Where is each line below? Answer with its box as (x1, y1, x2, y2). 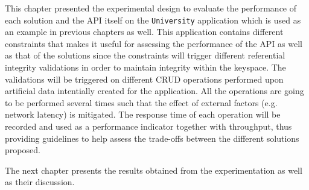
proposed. (5, 144, 40, 156)
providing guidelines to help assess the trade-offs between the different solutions (5, 131, 299, 144)
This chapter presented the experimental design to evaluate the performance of (5, 2, 297, 14)
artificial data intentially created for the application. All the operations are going (5, 84, 304, 97)
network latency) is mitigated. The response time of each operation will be (5, 108, 281, 121)
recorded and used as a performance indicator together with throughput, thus (5, 120, 292, 132)
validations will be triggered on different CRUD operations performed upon (5, 72, 284, 85)
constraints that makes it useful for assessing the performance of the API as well (5, 37, 302, 49)
